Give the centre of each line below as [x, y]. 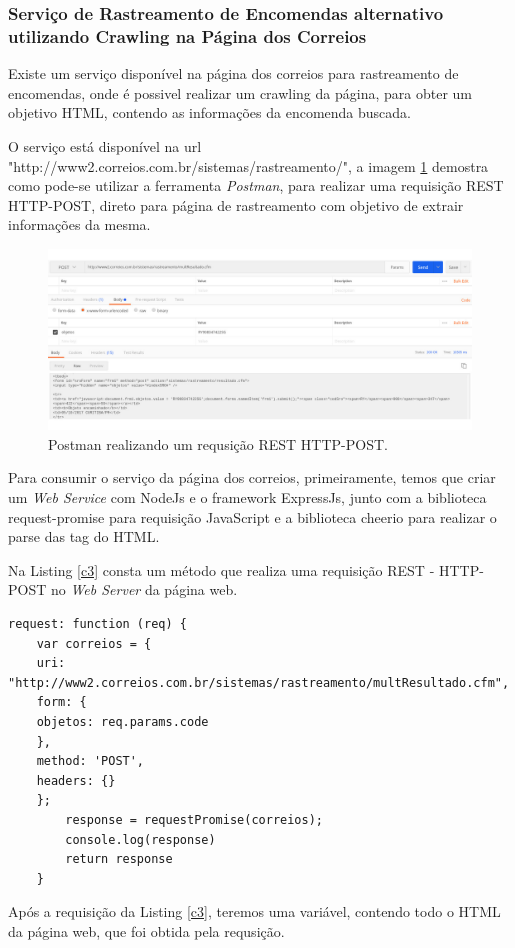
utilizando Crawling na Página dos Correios [187, 35]
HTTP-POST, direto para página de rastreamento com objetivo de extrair [236, 204]
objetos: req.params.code [122, 721]
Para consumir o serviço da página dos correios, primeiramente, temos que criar [252, 477]
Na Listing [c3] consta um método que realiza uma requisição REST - [221, 569]
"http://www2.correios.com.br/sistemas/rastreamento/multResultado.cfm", [259, 682]
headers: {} [76, 780]
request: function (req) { [97, 624]
